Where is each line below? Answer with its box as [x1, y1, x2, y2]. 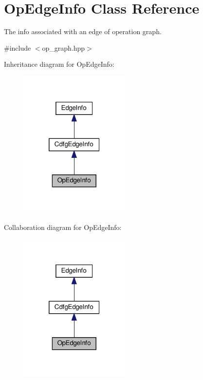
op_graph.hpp [42, 42, 85, 53]
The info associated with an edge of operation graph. [4, 26, 162, 37]
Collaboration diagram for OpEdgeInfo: [4, 222, 122, 232]
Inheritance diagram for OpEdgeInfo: [4, 59, 114, 69]
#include [4, 42, 31, 53]
